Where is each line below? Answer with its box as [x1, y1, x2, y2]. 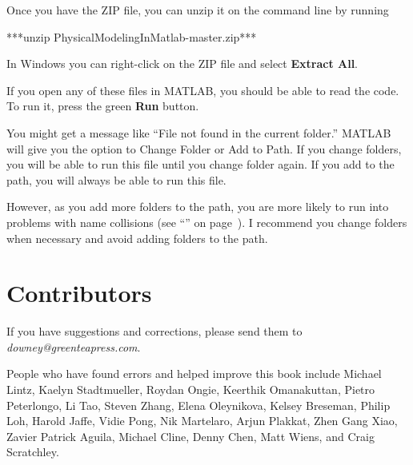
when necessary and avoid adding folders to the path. [6, 229, 268, 246]
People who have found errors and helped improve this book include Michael [6, 365, 382, 382]
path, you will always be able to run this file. [6, 171, 227, 188]
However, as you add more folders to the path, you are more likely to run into [6, 198, 389, 215]
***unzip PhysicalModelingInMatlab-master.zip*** [6, 28, 257, 45]
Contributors [6, 276, 152, 309]
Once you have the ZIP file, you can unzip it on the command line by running [6, 2, 389, 18]
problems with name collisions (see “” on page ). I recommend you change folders [6, 213, 407, 230]
